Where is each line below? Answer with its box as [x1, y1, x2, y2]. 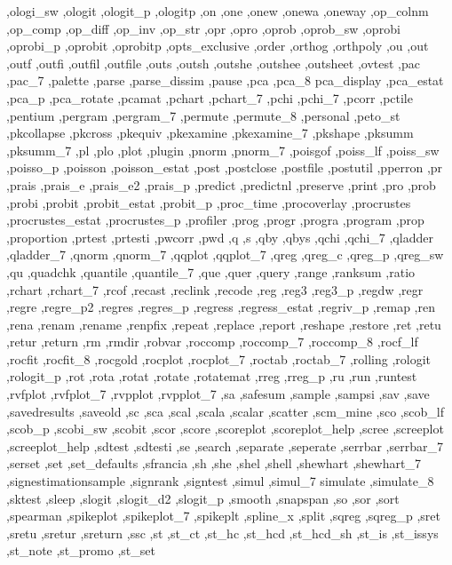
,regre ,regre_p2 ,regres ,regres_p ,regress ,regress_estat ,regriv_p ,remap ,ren [6, 298, 435, 316]
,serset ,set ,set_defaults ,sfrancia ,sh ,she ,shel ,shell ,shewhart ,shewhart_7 [6, 454, 421, 473]
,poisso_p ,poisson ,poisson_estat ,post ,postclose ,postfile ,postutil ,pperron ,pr [6, 158, 443, 177]
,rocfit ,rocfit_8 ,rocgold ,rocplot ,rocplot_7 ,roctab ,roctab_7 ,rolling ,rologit [6, 349, 432, 368]
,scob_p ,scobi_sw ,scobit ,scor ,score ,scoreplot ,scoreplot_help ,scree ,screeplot [6, 419, 444, 438]
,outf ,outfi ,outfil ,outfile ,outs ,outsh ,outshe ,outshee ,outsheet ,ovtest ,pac [6, 53, 421, 72]
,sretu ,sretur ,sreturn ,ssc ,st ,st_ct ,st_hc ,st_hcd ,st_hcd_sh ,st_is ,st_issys [6, 523, 439, 542]
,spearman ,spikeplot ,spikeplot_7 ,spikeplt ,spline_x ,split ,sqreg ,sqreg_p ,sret [6, 506, 440, 525]
